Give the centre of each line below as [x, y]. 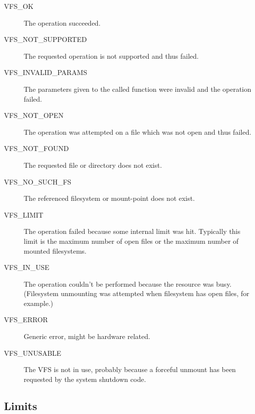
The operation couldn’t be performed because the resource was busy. [128, 283]
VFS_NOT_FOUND [37, 148]
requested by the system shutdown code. [85, 379]
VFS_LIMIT [24, 214]
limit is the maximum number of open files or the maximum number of [131, 241]
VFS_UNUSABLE [33, 353]
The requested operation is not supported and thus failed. [111, 56]
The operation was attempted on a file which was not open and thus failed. [138, 132]
